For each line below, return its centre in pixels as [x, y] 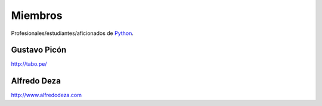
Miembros [37, 15]
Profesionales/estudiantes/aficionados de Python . [72, 33]
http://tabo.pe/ [29, 64]
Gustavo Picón [39, 50]
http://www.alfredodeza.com [46, 95]
